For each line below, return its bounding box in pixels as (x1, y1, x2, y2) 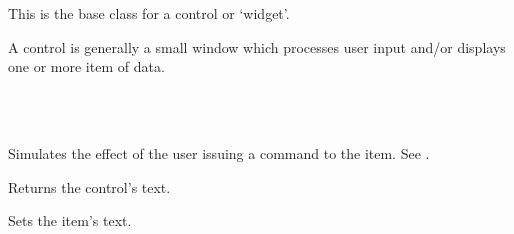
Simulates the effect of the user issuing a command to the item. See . (8, 143, 430, 164)
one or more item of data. (8, 56, 165, 77)
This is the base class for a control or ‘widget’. (8, 3, 290, 24)
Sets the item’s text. (8, 210, 132, 231)
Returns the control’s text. (8, 176, 171, 197)
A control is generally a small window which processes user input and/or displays (8, 36, 506, 57)
